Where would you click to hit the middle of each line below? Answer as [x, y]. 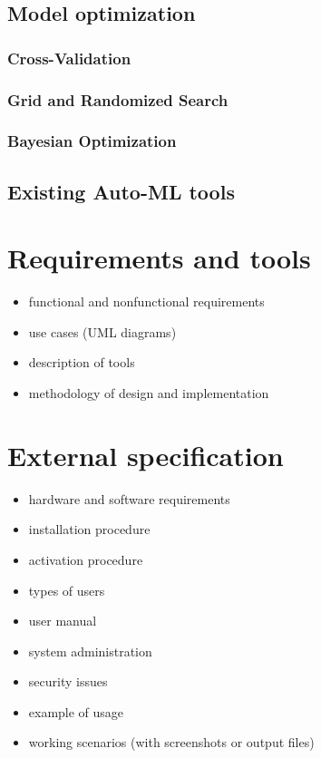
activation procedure [86, 559]
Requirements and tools [159, 258]
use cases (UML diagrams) [102, 331]
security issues [68, 681]
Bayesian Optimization [92, 141]
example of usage [76, 711]
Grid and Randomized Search [118, 99]
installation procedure [89, 529]
